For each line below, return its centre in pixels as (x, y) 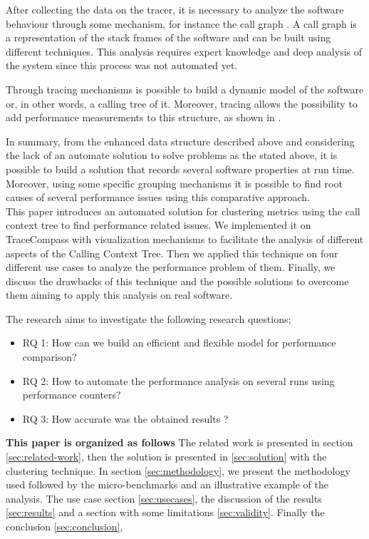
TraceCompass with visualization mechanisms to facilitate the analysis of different (185, 238)
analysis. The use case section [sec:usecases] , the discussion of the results (164, 498)
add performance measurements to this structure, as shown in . (144, 117)
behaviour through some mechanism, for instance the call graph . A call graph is (181, 23)
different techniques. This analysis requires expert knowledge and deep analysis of (184, 51)
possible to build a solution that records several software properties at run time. (180, 169)
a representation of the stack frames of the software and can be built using (168, 37)
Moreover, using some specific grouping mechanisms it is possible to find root (174, 183)
